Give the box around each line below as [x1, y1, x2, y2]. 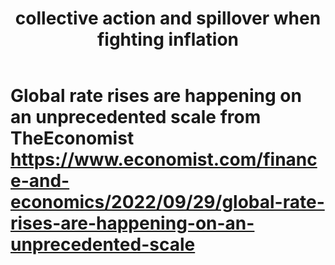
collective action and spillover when [14, 7, 322, 30]
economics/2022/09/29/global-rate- [10, 191, 325, 214]
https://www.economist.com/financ [10, 148, 318, 171]
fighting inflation [96, 28, 240, 51]
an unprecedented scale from [10, 106, 262, 129]
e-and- [10, 170, 70, 192]
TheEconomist [10, 127, 135, 150]
